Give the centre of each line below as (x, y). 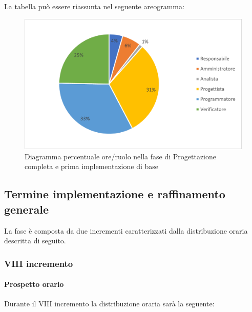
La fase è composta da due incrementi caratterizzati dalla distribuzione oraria (126, 230)
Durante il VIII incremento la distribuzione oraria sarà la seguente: (109, 304)
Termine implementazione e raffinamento (115, 194)
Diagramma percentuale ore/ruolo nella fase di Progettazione (120, 156)
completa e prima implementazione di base (92, 166)
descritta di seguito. (35, 241)
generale (27, 209)
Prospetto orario (34, 284)
